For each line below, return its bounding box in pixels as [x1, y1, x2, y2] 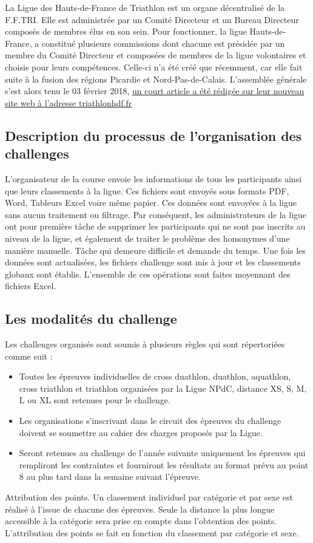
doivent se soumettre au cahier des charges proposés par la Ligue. [19, 426, 263, 439]
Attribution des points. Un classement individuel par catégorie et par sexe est [5, 491, 294, 504]
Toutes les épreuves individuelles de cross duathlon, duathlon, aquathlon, [19, 370, 291, 383]
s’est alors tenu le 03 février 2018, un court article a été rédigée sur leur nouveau [5, 84, 305, 97]
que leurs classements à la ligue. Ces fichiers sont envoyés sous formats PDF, [5, 184, 289, 197]
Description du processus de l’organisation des [5, 126, 302, 145]
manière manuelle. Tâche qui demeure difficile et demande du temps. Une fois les [5, 244, 306, 256]
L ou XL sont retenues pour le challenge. [19, 394, 170, 406]
